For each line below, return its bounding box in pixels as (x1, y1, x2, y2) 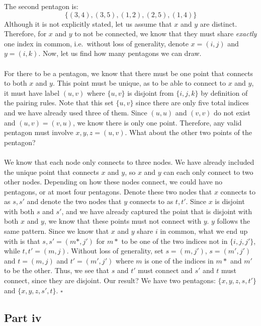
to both (4, 78, 27, 88)
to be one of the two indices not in (121, 235, 228, 246)
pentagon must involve (4, 127, 73, 138)
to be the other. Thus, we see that (4, 265, 109, 276)
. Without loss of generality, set (66, 245, 163, 256)
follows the (217, 216, 250, 226)
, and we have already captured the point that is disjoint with (61, 206, 252, 216)
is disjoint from (127, 87, 174, 98)
